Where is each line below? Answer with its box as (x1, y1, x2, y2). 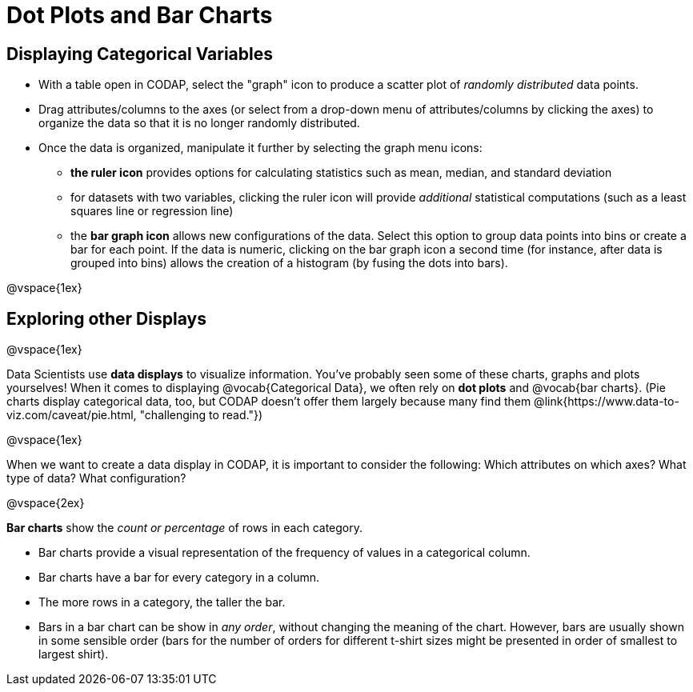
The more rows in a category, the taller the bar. (38, 595, 286, 610)
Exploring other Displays (6, 308, 206, 329)
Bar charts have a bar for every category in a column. (38, 570, 320, 585)
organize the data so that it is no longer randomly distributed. (38, 116, 360, 130)
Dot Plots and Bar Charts (6, 2, 273, 29)
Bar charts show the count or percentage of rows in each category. (6, 521, 363, 535)
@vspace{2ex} (6, 496, 85, 510)
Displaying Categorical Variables (6, 43, 274, 64)
